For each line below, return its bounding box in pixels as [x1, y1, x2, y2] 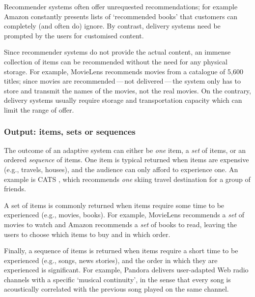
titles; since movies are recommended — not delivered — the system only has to [4, 76, 241, 86]
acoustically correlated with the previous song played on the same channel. [4, 284, 229, 294]
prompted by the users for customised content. [4, 30, 144, 40]
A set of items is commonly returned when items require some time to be [4, 200, 225, 210]
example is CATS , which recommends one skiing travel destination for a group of [4, 174, 251, 184]
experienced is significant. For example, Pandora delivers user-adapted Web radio [4, 265, 249, 275]
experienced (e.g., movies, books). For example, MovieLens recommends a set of [4, 209, 244, 220]
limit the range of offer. [4, 104, 74, 115]
